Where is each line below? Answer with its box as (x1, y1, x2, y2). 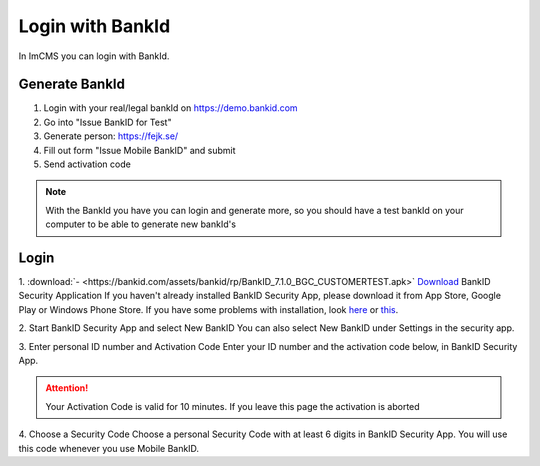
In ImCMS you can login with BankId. (18, 50, 170, 62)
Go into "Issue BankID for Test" (43, 116, 172, 128)
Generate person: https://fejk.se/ (43, 130, 179, 142)
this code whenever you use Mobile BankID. (18, 442, 200, 454)
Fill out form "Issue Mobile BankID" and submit (43, 144, 236, 156)
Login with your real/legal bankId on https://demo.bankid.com (43, 102, 299, 114)
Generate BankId (18, 76, 125, 93)
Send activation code (43, 158, 132, 170)
